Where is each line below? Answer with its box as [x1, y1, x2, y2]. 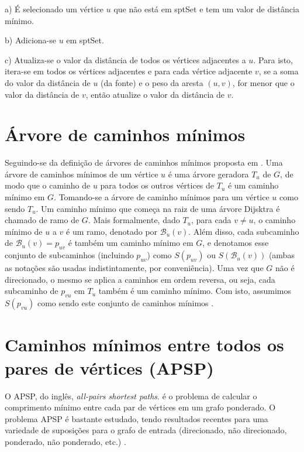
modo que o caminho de [5, 179, 91, 191]
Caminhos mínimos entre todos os [5, 333, 284, 357]
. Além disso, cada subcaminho [188, 225, 299, 237]
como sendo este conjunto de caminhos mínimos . [37, 297, 214, 309]
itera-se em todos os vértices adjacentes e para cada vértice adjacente [5, 65, 253, 77]
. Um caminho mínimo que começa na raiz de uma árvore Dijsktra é [36, 202, 280, 214]
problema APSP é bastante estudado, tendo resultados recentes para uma [5, 412, 268, 424]
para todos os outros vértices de [100, 179, 215, 191]
